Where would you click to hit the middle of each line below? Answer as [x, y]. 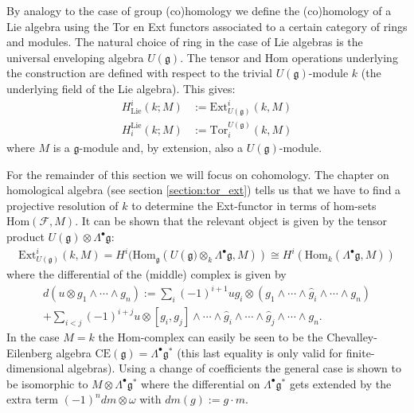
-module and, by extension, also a [161, 148]
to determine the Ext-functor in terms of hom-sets [254, 205]
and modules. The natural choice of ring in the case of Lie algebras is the [185, 42]
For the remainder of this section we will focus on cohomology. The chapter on [198, 174]
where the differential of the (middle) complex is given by [146, 273]
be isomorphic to [47, 383]
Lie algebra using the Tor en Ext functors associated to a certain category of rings [207, 26]
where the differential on [201, 383]
